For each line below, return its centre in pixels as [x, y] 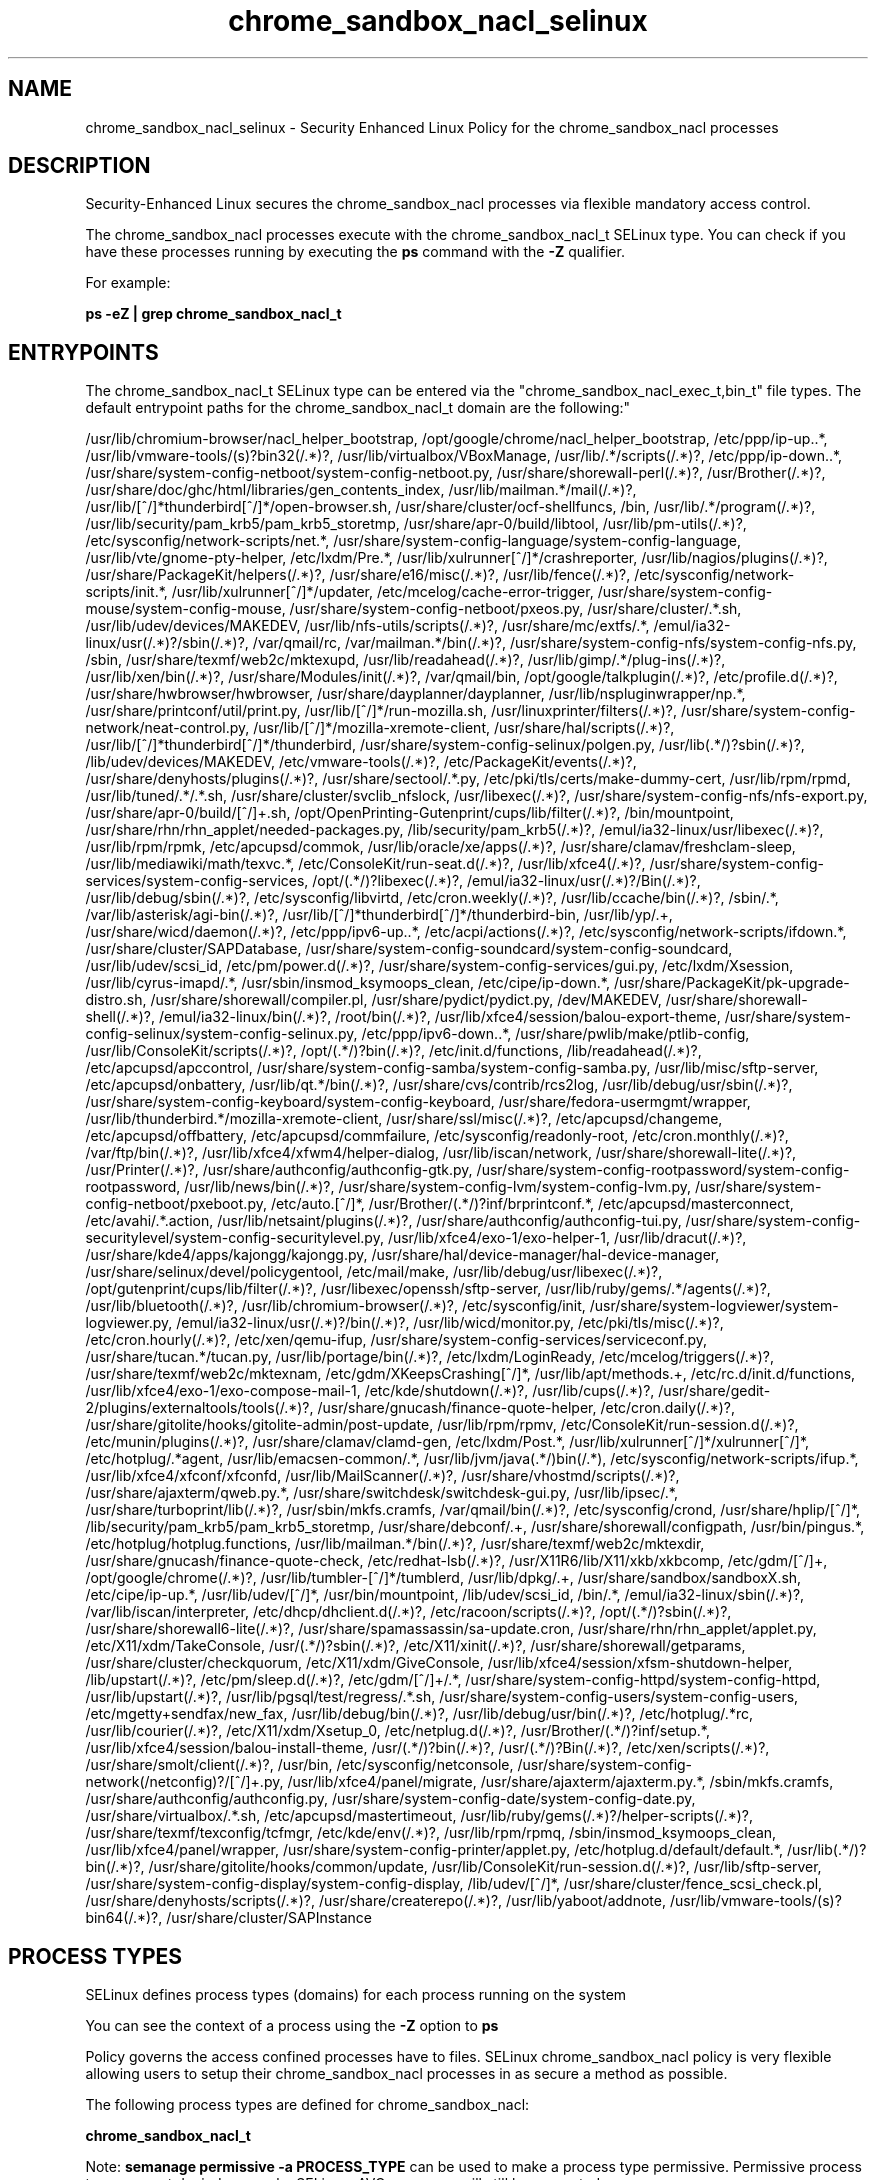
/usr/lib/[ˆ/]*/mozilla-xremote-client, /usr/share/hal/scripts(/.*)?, [464, 728]
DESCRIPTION [79, 166]
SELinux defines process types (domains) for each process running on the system [356, 1995]
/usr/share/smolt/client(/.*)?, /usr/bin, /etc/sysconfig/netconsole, [299, 1765]
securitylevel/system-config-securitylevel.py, [234, 1238]
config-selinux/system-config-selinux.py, [221, 1034]
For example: [128, 283]
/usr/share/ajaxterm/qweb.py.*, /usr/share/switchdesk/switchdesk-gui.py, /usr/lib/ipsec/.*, [382, 1493]
